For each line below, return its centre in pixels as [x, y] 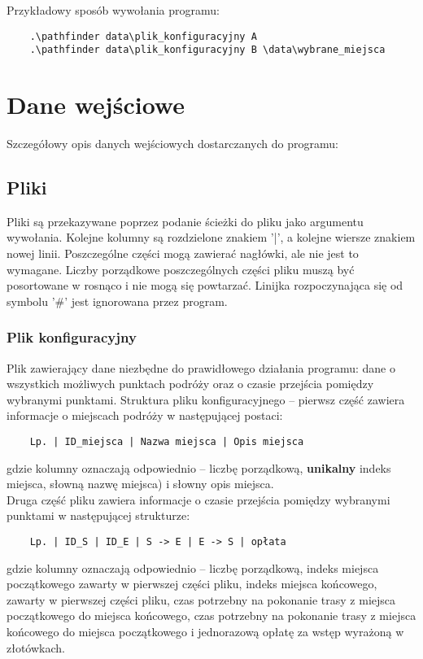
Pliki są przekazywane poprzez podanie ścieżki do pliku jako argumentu [185, 221]
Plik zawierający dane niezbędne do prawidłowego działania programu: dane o [201, 367]
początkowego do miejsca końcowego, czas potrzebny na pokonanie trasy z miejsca [211, 615]
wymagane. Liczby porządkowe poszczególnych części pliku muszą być [181, 269]
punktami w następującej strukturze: [98, 515]
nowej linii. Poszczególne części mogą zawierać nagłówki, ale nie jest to [183, 253]
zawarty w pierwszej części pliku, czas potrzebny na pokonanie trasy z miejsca [201, 599]
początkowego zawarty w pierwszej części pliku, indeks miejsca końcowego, [192, 584]
